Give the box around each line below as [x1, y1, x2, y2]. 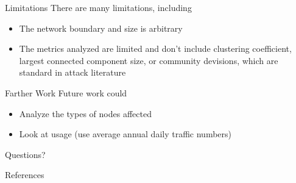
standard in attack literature [19, 66, 126, 79]
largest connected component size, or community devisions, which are [19, 54, 278, 66]
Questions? [5, 148, 46, 160]
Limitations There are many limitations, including [5, 1, 192, 13]
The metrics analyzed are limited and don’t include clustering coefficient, [19, 42, 292, 55]
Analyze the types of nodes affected [19, 107, 152, 120]
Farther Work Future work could [5, 86, 127, 99]
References [5, 168, 44, 181]
